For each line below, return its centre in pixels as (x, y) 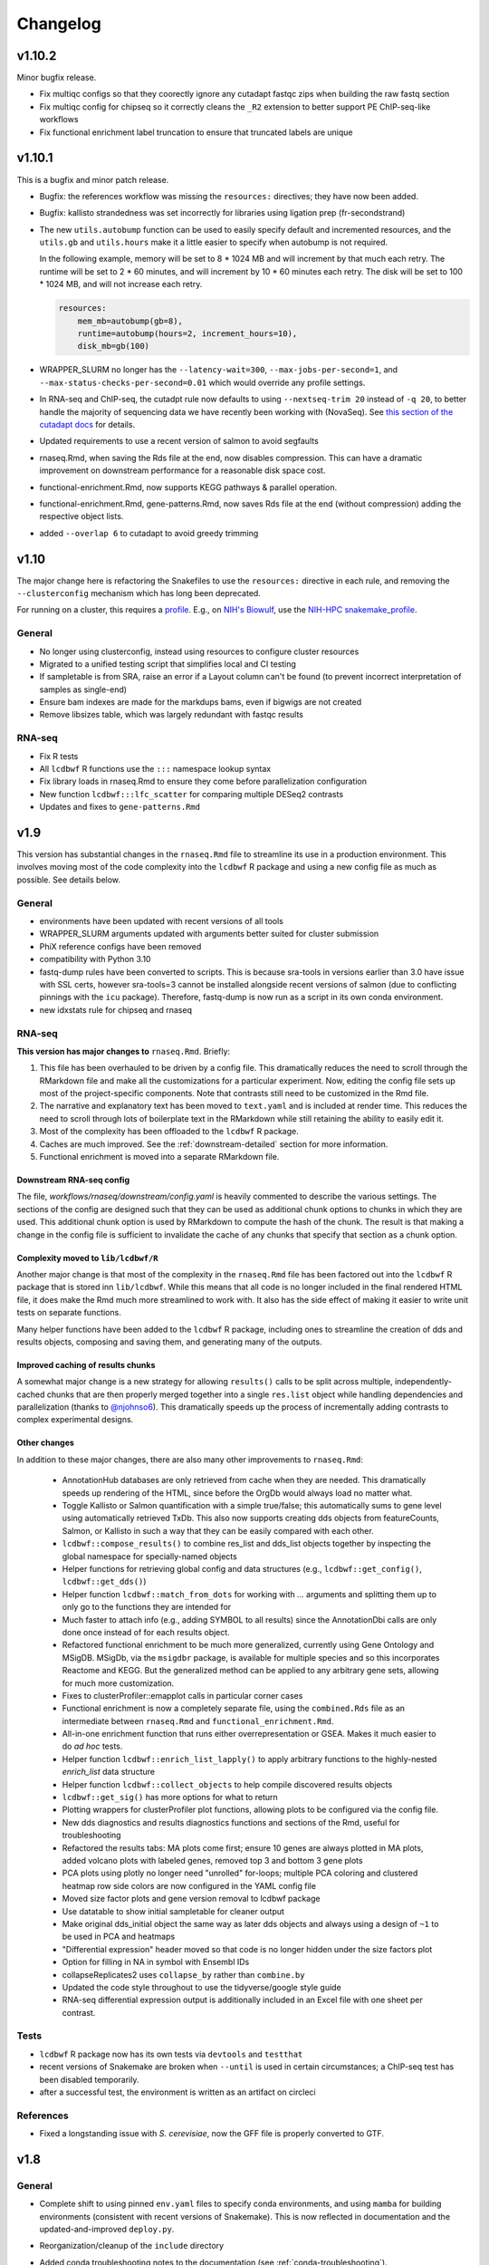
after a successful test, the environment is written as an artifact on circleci (177, 2092)
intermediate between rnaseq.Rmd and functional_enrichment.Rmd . (198, 1720)
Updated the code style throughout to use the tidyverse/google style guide (201, 1987)
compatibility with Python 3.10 (95, 959)
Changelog (59, 24)
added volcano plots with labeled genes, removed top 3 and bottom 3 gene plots (212, 1860)
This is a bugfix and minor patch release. (93, 179)
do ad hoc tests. (92, 1746)
